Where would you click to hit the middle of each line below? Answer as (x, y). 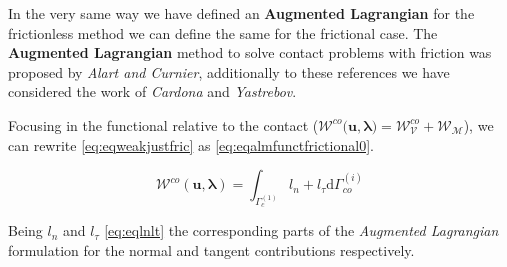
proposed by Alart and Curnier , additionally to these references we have (229, 71)
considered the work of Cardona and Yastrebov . (152, 91)
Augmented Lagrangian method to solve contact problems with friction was (250, 52)
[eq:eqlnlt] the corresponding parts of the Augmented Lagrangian (301, 230)
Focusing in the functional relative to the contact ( (163, 124)
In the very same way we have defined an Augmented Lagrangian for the (241, 13)
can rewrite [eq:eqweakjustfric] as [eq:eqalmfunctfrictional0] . (191, 144)
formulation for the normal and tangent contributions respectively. (211, 249)
